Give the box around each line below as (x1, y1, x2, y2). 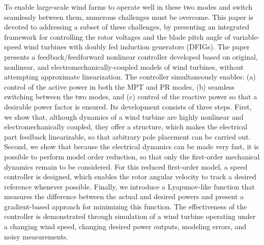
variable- (232, 31, 260, 42)
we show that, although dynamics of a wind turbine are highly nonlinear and (4, 111, 244, 122)
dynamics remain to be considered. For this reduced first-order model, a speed (4, 161, 248, 172)
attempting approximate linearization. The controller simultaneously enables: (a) (4, 71, 256, 82)
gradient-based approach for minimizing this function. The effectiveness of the (4, 201, 247, 211)
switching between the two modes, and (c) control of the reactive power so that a (4, 91, 257, 102)
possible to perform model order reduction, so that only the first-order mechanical (4, 151, 260, 161)
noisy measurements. (4, 231, 69, 241)
